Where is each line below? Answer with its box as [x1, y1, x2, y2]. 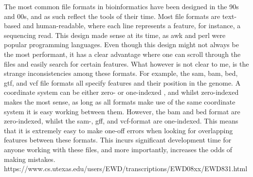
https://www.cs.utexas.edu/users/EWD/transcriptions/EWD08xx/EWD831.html [4, 163, 248, 174]
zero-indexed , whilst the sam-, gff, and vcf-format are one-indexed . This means [4, 116, 238, 126]
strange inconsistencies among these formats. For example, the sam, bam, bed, [4, 68, 238, 78]
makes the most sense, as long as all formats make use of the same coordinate [4, 96, 235, 106]
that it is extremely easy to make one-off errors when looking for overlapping [4, 125, 233, 135]
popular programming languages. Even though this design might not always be [4, 39, 239, 50]
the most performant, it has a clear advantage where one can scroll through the [4, 49, 241, 59]
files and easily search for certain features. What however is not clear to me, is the [4, 58, 249, 69]
